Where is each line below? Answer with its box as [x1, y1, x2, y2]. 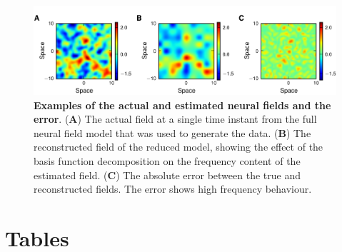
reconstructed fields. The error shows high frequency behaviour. [34, 181, 312, 196]
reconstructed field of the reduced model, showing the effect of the [34, 139, 323, 154]
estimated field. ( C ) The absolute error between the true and [34, 167, 301, 182]
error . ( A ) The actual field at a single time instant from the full [34, 111, 317, 126]
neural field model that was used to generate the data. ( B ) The [34, 125, 311, 140]
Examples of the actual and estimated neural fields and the [34, 97, 331, 112]
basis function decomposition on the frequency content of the [34, 153, 301, 168]
